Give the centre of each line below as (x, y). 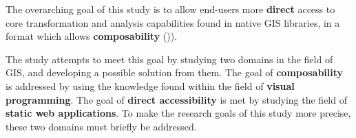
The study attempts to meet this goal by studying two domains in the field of (169, 59)
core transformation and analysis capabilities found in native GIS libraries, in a (173, 22)
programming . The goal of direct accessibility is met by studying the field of (176, 99)
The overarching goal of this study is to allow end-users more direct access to (170, 9)
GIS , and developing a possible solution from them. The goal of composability (175, 72)
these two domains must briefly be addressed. (101, 126)
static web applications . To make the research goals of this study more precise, (178, 113)
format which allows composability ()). (92, 36)
